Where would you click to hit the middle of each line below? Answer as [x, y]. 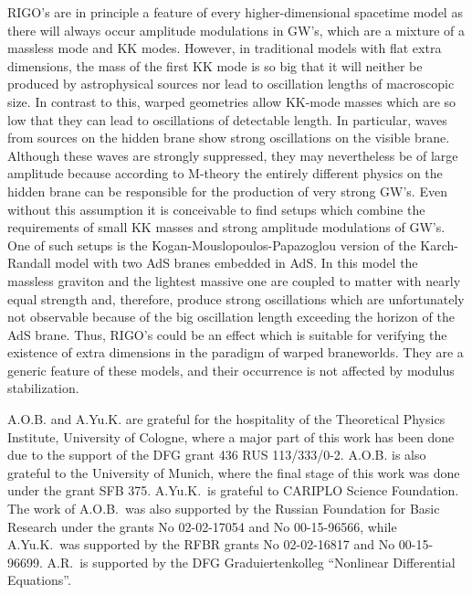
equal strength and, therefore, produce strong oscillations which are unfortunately [236, 298]
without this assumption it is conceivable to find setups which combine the [216, 209]
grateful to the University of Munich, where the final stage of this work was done [234, 472]
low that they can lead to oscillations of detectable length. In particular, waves [227, 119]
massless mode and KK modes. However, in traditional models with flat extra [225, 48]
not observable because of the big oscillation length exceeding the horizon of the [231, 317]
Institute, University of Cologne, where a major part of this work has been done [231, 436]
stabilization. [43, 388]
